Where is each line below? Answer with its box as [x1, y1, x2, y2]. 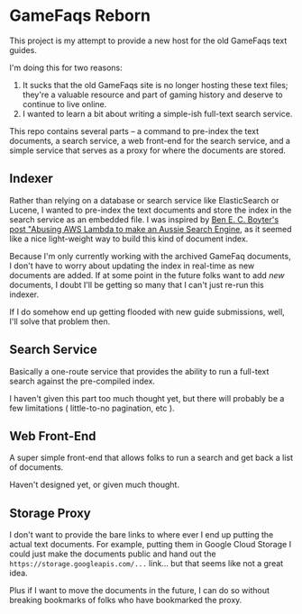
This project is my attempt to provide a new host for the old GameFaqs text [9, 35, 288, 46]
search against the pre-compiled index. [9, 375, 156, 386]
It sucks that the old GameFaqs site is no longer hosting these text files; [22, 79, 288, 90]
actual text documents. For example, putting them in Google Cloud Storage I [9, 539, 291, 550]
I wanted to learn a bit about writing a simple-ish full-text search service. [22, 108, 293, 119]
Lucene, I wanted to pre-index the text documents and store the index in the [9, 204, 292, 215]
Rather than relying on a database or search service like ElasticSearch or [9, 194, 279, 205]
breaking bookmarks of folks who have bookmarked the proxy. [9, 595, 243, 606]
